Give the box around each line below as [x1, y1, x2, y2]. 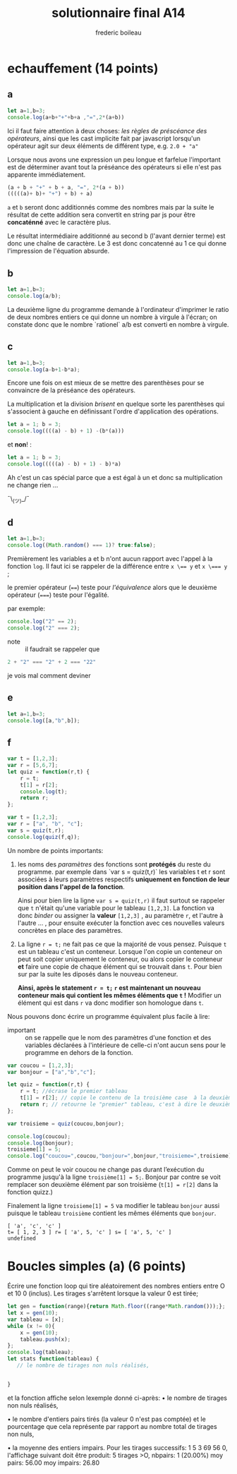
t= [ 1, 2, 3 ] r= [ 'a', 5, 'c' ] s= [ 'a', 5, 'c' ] [7, 1229, 172, 1236]
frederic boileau [95, 28, 142, 37]
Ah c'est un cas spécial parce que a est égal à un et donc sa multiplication [7, 473, 224, 481]
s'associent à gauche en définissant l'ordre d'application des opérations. [7, 407, 219, 416]
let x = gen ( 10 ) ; [7, 1310, 59, 1317]
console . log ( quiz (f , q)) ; [7, 833, 80, 840]
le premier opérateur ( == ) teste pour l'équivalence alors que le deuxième [7, 584, 217, 592]
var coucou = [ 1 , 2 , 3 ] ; [7, 1062, 74, 1069]
